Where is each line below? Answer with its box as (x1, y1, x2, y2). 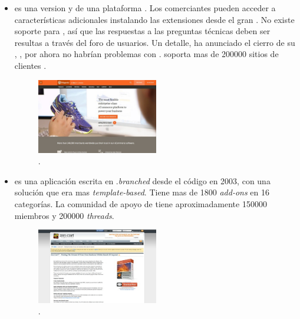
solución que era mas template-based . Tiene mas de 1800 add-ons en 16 (14, 186, 270, 198)
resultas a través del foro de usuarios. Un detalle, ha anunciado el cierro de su (14, 36, 295, 48)
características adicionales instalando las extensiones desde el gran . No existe (14, 13, 295, 25)
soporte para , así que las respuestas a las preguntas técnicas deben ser (14, 25, 271, 37)
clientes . (14, 59, 47, 71)
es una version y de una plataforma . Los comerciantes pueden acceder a (14, 2, 276, 14)
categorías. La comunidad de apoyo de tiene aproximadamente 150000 (14, 197, 267, 210)
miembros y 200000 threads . (14, 209, 114, 221)
